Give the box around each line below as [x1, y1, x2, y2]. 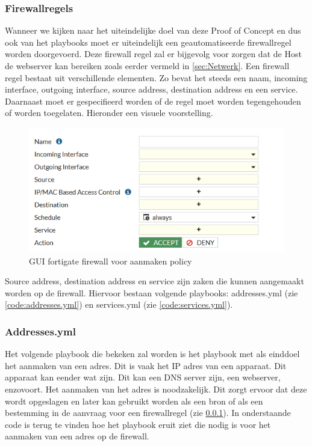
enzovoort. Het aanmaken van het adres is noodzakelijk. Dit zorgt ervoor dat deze [5, 382, 307, 395]
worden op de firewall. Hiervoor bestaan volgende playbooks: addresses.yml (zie [5, 286, 298, 299]
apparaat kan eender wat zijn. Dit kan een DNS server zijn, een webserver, [5, 371, 281, 383]
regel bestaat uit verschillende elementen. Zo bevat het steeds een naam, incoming [5, 71, 308, 84]
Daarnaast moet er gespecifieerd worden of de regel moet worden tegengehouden [5, 94, 301, 107]
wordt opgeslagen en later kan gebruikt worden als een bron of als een [5, 394, 263, 407]
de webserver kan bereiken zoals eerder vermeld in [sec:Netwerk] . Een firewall [5, 60, 290, 72]
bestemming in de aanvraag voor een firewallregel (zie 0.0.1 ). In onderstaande [5, 406, 291, 419]
